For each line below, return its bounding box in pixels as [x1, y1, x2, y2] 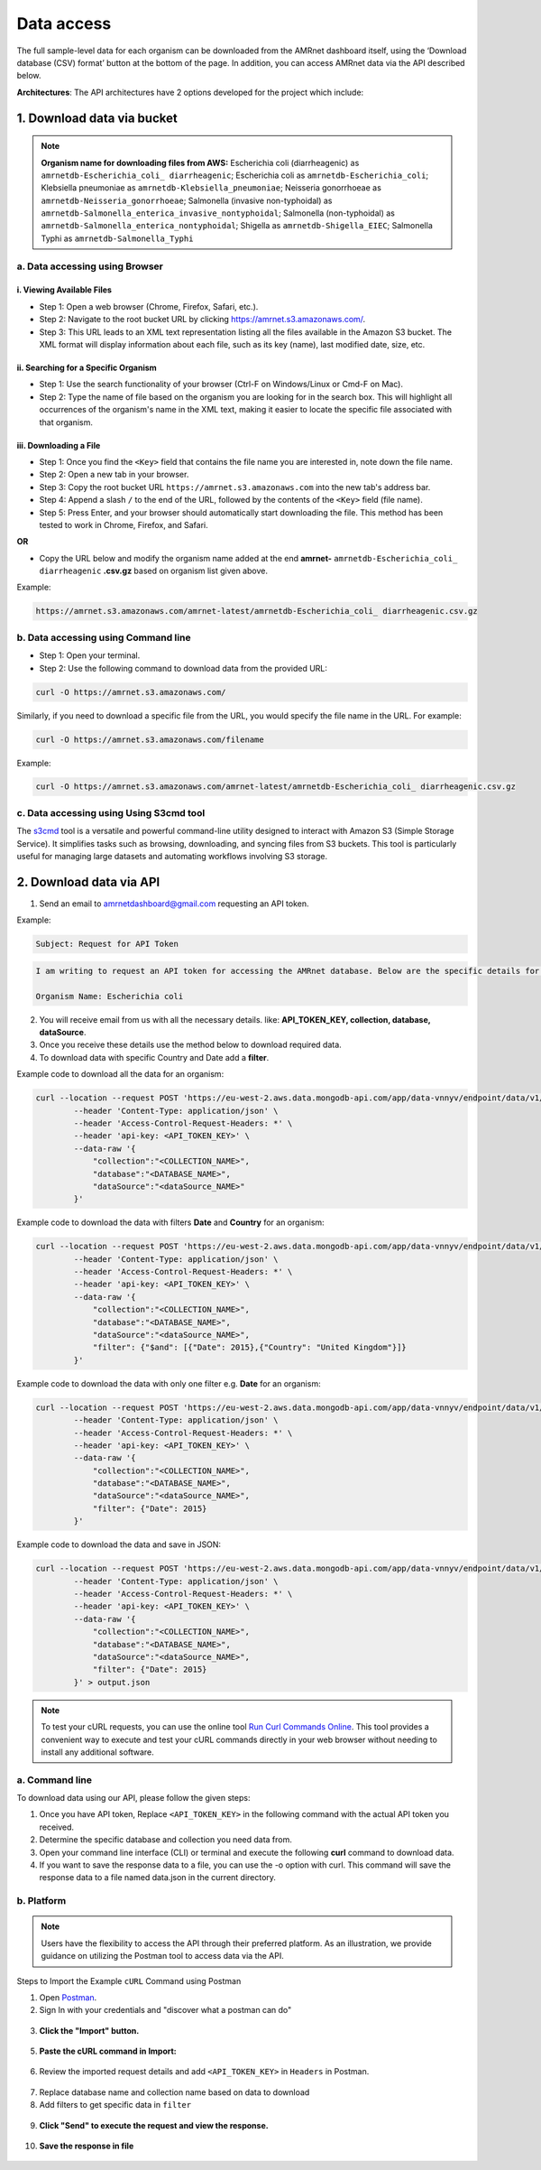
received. [39, 1822, 75, 1832]
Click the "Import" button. [39, 2025, 140, 2036]
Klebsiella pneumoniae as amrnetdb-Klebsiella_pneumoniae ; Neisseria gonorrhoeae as [41, 182, 382, 193]
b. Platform [16, 1895, 67, 1907]
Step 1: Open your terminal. [39, 650, 141, 661]
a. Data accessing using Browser [16, 260, 164, 273]
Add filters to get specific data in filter [39, 2100, 192, 2110]
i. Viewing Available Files [16, 284, 113, 295]
